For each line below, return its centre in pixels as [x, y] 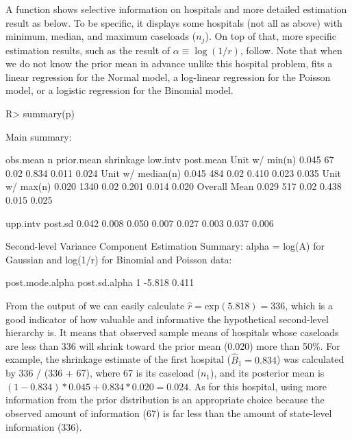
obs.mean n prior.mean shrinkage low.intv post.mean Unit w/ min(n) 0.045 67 [170, 159]
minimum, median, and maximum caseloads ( [101, 36]
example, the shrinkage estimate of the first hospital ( [118, 359]
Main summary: [39, 136]
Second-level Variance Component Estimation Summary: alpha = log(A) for [165, 246]
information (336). [44, 426]
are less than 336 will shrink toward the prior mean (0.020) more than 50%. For [173, 345]
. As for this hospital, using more [258, 386]
